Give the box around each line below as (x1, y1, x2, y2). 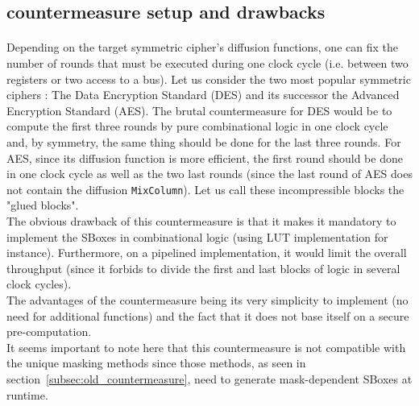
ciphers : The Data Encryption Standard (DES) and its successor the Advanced (6, 86, 400, 103)
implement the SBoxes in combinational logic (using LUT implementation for (6, 228, 388, 245)
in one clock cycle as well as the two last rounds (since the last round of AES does (6, 165, 413, 182)
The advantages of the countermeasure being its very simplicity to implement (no (6, 291, 409, 308)
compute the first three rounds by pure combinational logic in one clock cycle (6, 118, 388, 135)
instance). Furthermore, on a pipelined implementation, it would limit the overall (6, 244, 407, 261)
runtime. (6, 386, 48, 403)
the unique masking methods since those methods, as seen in (6, 354, 306, 371)
